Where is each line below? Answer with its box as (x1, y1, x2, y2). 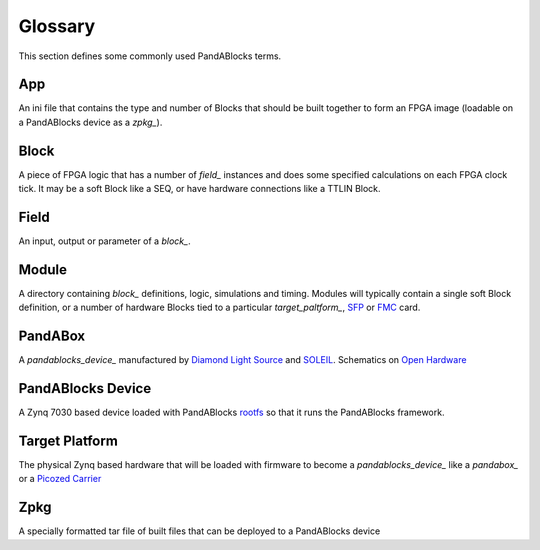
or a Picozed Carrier (18, 473, 102, 485)
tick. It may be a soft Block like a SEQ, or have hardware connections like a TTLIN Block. (18, 183, 381, 195)
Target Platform (18, 432, 119, 449)
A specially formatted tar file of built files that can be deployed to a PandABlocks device (18, 525, 381, 537)
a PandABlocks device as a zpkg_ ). (18, 116, 163, 128)
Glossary (18, 15, 96, 37)
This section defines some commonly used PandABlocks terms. (18, 50, 282, 62)
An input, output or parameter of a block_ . (18, 235, 191, 247)
